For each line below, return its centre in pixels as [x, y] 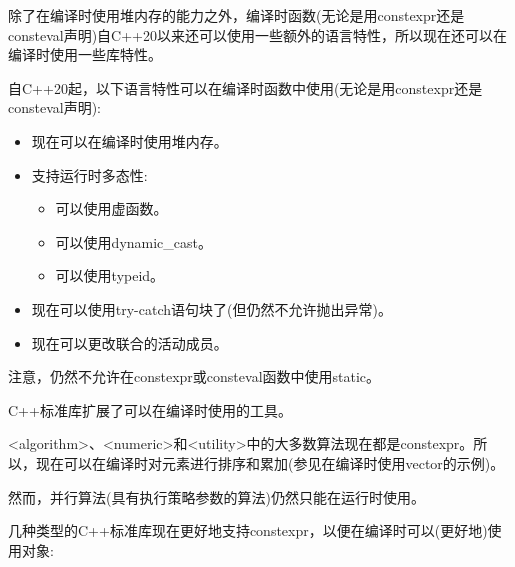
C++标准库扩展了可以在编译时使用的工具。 [150, 409]
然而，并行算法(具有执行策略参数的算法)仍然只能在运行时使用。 [216, 496]
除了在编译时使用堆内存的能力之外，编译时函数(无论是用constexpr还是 [236, 15]
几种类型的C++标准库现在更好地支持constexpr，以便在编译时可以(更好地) [248, 530]
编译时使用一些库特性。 [85, 54]
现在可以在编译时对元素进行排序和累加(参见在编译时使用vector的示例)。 [270, 462]
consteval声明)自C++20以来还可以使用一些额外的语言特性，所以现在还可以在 [258, 34]
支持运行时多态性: [89, 174]
